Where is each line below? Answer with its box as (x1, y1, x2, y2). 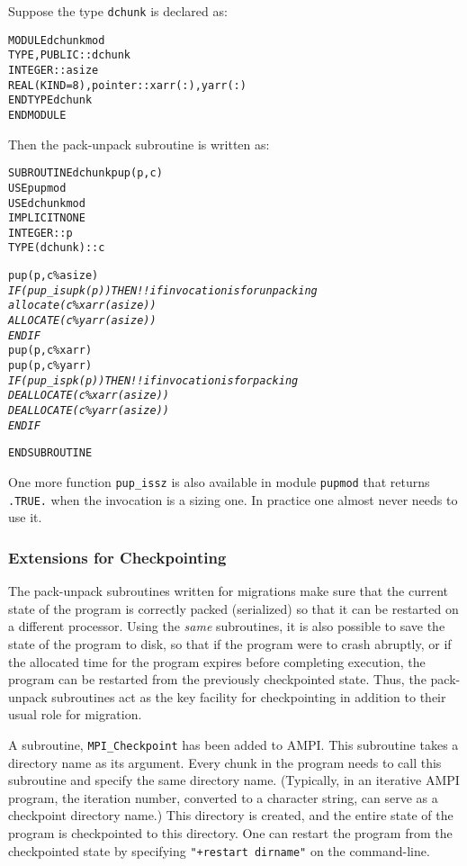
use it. (8, 508, 42, 527)
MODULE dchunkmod (8, 33, 105, 47)
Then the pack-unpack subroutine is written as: (8, 134, 270, 153)
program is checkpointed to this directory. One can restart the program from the (8, 823, 453, 842)
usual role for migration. (8, 705, 142, 724)
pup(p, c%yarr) (8, 359, 93, 373)
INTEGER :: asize (8, 63, 99, 77)
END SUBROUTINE (8, 447, 93, 460)
